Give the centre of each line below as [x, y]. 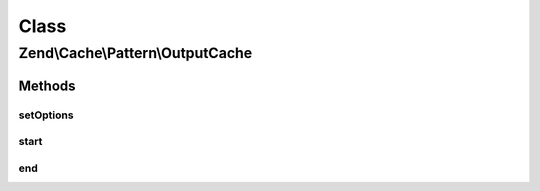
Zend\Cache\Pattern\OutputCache [135, 53]
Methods [47, 85]
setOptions [46, 115]
